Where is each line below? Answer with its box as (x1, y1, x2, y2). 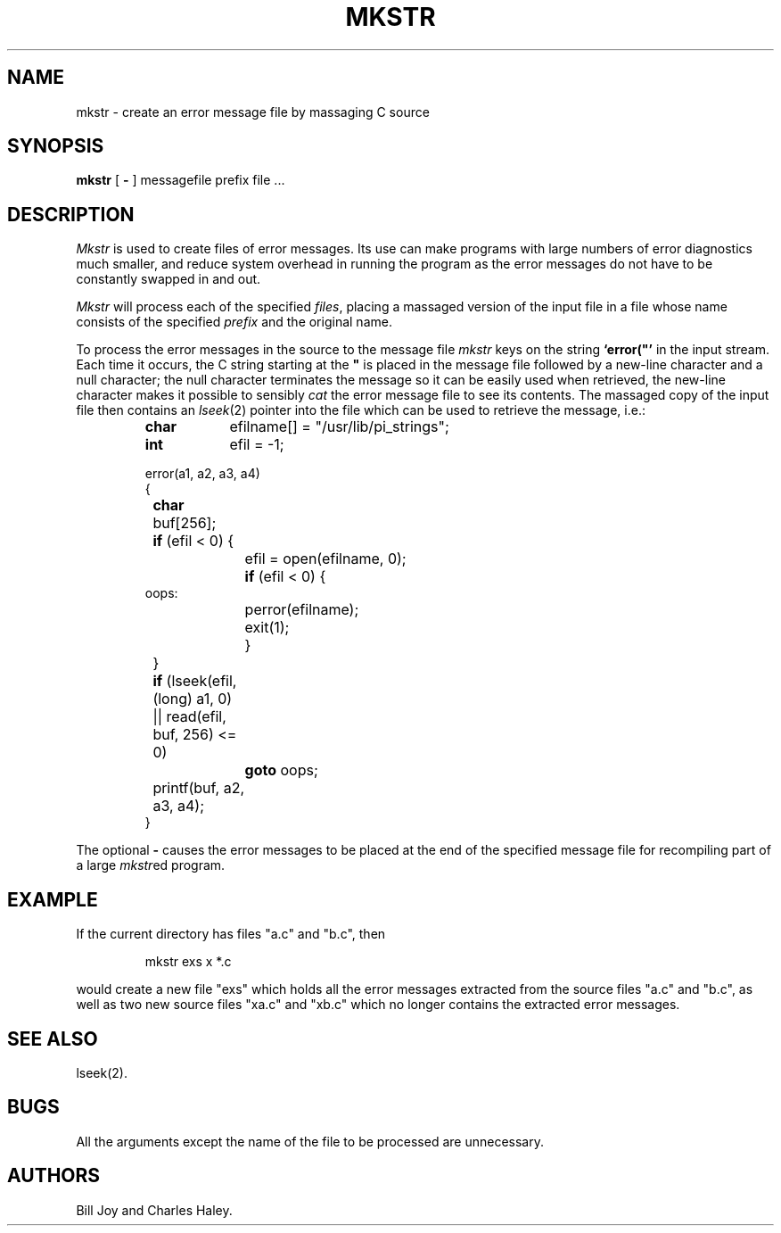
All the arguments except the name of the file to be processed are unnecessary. (76, 1133, 544, 1149)
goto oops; (244, 761, 318, 780)
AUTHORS (7, 1164, 101, 1187)
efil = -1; (229, 435, 284, 454)
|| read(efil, (152, 708, 226, 726)
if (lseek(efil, (152, 672, 237, 691)
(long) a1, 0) (152, 690, 233, 708)
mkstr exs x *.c (144, 954, 232, 970)
